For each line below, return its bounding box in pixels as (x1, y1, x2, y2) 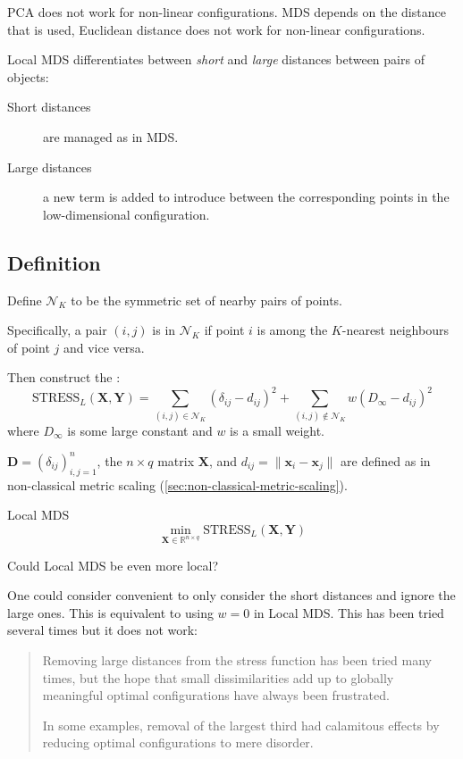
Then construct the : (7, 368, 121, 387)
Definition (7, 248, 101, 276)
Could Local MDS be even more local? (7, 555, 219, 574)
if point (204, 321, 245, 339)
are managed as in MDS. (43, 127, 179, 146)
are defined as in (341, 451, 431, 470)
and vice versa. (63, 338, 145, 356)
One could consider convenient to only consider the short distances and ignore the (7, 586, 456, 605)
